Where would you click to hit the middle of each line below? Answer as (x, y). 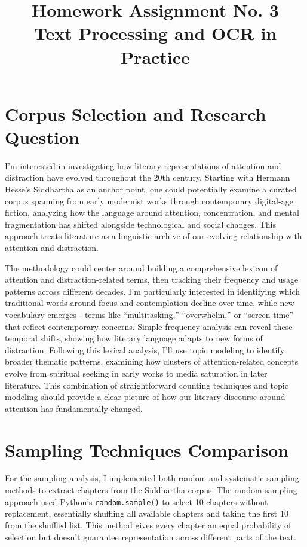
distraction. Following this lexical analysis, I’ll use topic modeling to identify (145, 349)
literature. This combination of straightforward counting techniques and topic (147, 385)
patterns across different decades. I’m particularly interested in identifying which (153, 291)
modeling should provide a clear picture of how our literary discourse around (145, 397)
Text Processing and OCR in (155, 33)
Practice (155, 56)
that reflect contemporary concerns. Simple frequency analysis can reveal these (149, 326)
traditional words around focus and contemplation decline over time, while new (150, 303)
